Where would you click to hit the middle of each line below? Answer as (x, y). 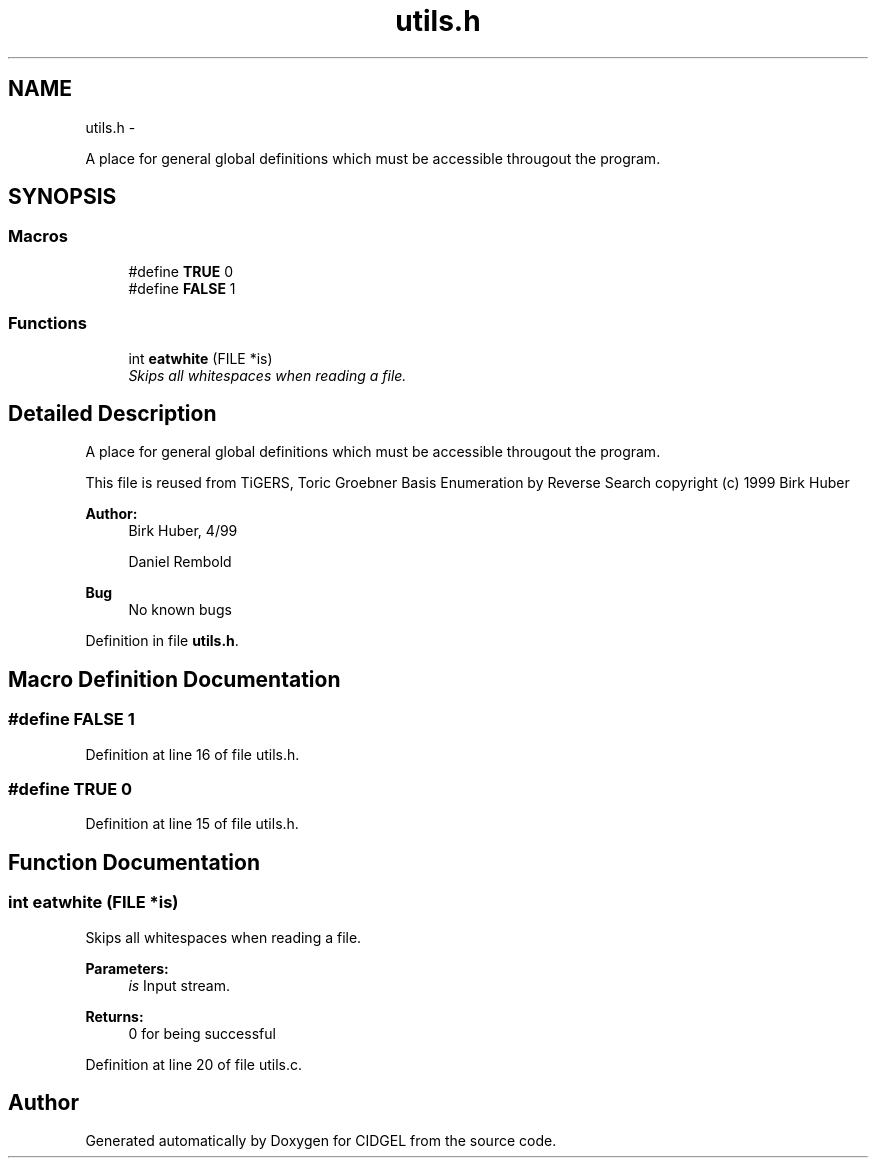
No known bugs (180, 610)
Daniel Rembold (180, 562)
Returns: (114, 1016)
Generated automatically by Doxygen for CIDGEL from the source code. (321, 1141)
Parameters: (127, 968)
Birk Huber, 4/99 (183, 531)
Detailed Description (112, 413)
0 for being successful (202, 1033)
